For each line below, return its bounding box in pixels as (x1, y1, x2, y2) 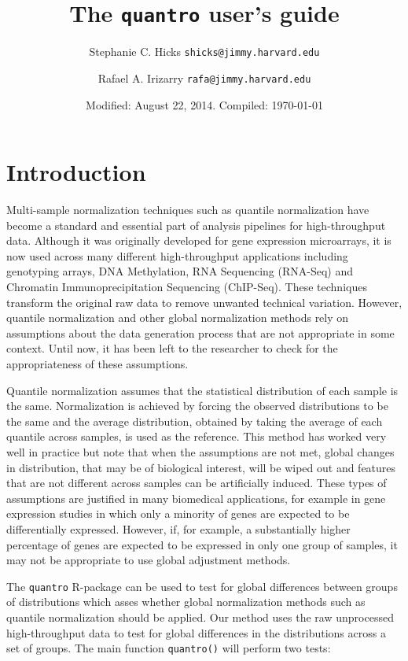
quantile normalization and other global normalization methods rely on (6, 309, 349, 326)
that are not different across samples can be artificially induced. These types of (6, 475, 387, 491)
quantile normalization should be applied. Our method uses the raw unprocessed (6, 609, 394, 625)
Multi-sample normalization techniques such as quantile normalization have (6, 201, 369, 218)
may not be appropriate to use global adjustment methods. (6, 552, 291, 568)
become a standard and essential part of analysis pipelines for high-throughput (6, 216, 386, 233)
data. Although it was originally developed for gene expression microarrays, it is (6, 232, 391, 249)
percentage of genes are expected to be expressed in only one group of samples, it (6, 536, 398, 552)
